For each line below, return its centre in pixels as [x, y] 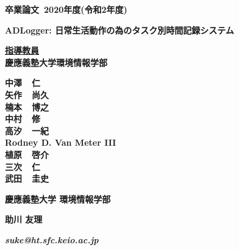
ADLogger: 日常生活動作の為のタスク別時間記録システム [120, 30]
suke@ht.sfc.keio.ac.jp [52, 239]
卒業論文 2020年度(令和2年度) [66, 9]
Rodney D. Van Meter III [61, 142]
